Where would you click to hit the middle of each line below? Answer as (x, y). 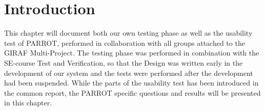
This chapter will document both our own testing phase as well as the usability (128, 33)
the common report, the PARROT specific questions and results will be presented (132, 92)
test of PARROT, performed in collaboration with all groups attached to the (125, 43)
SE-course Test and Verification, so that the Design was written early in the (124, 62)
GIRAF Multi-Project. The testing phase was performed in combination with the (132, 53)
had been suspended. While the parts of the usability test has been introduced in (131, 83)
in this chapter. (28, 103)
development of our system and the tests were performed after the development (129, 73)
